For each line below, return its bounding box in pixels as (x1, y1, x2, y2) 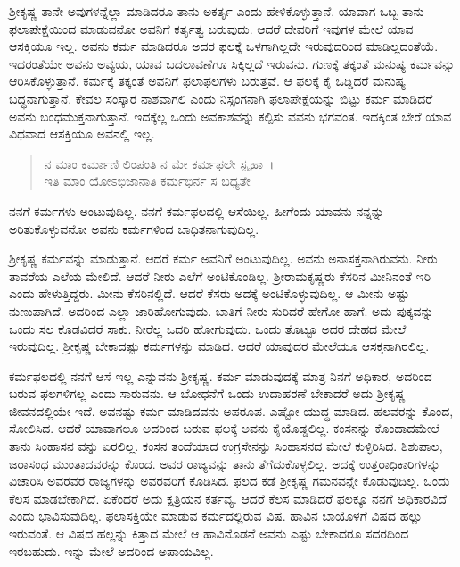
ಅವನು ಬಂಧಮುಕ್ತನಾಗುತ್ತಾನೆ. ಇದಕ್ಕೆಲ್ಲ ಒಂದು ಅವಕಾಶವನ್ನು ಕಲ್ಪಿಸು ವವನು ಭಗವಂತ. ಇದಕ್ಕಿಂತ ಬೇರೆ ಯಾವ (9, 106, 452, 125)
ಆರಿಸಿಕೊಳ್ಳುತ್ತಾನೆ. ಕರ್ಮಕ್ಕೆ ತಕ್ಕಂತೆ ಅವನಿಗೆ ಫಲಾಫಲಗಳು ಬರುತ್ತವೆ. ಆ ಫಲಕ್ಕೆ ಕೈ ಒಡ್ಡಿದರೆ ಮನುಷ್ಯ (9, 71, 407, 90)
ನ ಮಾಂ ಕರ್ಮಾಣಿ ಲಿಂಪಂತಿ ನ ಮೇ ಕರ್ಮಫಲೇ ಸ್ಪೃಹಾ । (44, 154, 275, 172)
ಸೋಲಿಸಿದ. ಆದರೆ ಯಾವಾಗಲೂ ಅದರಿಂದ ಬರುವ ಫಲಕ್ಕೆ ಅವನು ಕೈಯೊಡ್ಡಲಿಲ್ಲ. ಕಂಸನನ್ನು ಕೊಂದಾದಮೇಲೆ (9, 419, 440, 438)
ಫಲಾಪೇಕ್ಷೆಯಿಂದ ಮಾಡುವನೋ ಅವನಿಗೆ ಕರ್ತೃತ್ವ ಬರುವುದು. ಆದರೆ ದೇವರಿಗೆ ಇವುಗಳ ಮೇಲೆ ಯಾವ (9, 19, 414, 38)
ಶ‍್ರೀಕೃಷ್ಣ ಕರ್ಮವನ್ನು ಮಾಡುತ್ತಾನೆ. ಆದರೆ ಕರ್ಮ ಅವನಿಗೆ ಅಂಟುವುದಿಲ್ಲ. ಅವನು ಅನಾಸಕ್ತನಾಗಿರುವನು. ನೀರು (9, 249, 438, 268)
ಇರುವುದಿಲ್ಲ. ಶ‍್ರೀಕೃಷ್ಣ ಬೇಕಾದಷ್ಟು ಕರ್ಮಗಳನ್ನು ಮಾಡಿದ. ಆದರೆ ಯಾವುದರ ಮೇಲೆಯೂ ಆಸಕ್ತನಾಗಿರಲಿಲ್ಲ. (9, 337, 430, 355)
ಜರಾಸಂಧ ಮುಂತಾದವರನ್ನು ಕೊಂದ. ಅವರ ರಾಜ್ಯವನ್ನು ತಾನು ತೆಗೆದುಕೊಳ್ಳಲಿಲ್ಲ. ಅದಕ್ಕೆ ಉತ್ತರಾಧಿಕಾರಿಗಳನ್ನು (9, 454, 440, 472)
